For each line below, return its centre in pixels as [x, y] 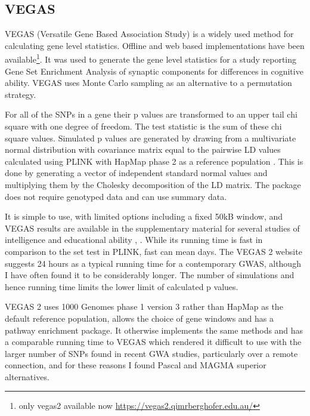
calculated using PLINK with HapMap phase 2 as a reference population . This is [154, 161]
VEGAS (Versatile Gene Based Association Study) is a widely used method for [149, 34]
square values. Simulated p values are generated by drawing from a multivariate [151, 138]
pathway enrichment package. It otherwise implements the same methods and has [154, 330]
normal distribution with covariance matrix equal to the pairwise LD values [143, 150]
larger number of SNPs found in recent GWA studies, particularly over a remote [151, 353]
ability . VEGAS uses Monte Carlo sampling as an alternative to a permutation [148, 83]
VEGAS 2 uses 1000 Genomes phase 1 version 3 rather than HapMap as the [144, 306]
